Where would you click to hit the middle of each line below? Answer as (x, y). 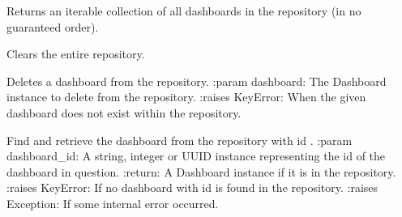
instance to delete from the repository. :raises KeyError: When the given (186, 97)
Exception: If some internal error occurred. (113, 203)
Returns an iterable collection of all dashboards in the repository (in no (184, 11)
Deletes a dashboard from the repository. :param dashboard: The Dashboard (197, 81)
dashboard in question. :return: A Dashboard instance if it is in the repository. (201, 171)
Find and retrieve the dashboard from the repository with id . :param (180, 140)
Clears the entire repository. (76, 54)
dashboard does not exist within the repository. (124, 112)
